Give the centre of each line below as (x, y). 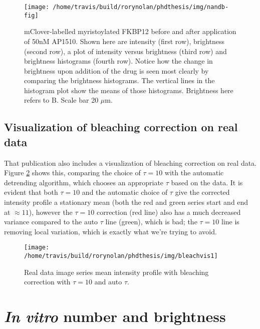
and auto (108, 282)
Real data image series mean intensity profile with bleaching (116, 272)
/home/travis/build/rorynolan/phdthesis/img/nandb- (141, 7)
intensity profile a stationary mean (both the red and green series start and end (126, 202)
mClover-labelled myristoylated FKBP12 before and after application (130, 31)
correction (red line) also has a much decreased (169, 212)
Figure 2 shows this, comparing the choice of (72, 173)
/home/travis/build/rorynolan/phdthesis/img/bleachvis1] (121, 256)
